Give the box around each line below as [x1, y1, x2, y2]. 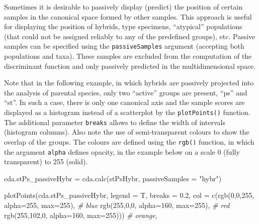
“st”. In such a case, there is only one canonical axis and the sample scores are [4, 97, 245, 107]
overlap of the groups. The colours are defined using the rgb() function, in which [4, 136, 254, 147]
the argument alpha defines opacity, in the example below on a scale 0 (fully [4, 146, 240, 157]
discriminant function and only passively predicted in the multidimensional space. [4, 60, 256, 71]
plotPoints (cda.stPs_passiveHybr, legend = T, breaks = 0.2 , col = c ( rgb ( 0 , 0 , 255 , [4, 190, 254, 200]
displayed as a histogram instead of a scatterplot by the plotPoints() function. [4, 107, 250, 117]
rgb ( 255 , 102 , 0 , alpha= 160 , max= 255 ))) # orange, [4, 209, 157, 220]
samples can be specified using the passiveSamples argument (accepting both [4, 41, 244, 51]
